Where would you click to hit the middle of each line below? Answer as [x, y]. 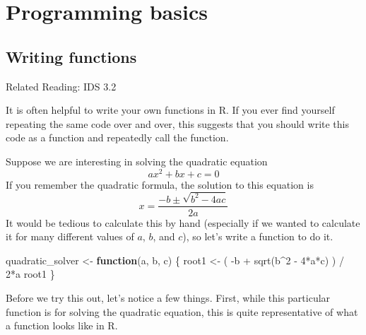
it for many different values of [70, 236]
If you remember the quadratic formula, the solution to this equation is [160, 184]
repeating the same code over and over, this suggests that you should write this [177, 123]
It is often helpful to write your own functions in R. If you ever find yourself [170, 110]
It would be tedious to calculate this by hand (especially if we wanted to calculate [183, 222]
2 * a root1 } [30, 274]
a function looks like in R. [62, 325]
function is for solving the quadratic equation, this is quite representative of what [182, 311]
